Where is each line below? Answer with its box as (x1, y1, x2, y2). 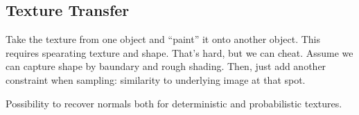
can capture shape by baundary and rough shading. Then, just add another (6, 59, 326, 73)
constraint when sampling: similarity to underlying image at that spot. (6, 72, 306, 87)
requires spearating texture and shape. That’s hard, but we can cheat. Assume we (6, 45, 353, 60)
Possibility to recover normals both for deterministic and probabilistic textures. (6, 96, 342, 110)
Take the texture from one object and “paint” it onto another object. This (6, 32, 321, 46)
